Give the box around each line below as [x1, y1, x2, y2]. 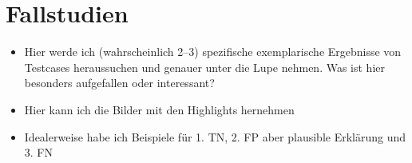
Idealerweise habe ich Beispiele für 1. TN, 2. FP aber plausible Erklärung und [24, 128, 406, 145]
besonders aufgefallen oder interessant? [24, 74, 215, 91]
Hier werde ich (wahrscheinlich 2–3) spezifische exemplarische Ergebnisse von [24, 43, 402, 60]
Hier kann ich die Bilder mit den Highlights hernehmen [24, 101, 295, 117]
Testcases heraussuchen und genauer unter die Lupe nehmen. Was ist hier [24, 58, 386, 75]
